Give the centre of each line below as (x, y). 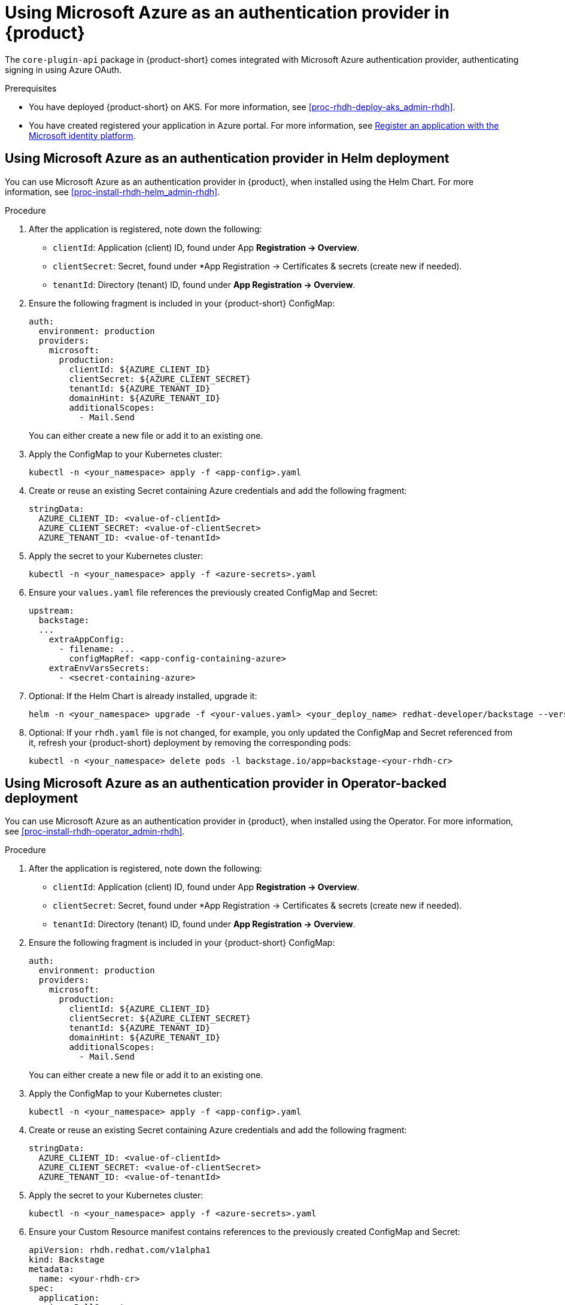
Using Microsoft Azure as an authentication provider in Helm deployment (227, 159)
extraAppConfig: (87, 639)
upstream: (51, 610)
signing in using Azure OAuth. (63, 69)
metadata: (51, 1269)
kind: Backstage (67, 1260)
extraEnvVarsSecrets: (99, 668)
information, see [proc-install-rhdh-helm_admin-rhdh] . (113, 192)
